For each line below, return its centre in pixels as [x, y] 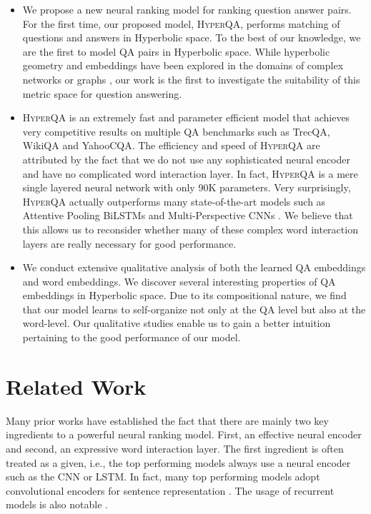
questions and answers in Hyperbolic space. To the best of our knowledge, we [192, 37]
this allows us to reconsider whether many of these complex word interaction [190, 229]
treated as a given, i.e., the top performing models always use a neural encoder [178, 462]
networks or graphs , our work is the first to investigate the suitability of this [191, 79]
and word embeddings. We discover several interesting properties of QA [179, 281]
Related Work [76, 386]
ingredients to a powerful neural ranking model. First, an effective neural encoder [184, 434]
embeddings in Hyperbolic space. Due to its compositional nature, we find [184, 295]
